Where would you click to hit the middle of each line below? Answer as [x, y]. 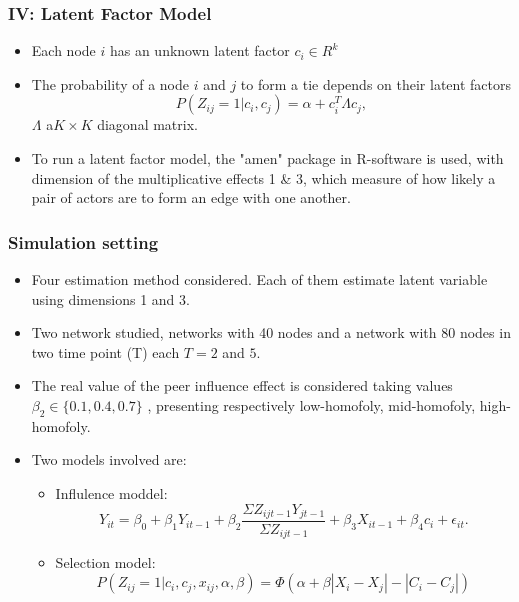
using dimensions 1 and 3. [110, 298]
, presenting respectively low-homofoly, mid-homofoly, [311, 404]
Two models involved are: [109, 459]
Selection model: [105, 562]
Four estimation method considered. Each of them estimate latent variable [259, 279]
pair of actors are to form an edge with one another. [191, 197]
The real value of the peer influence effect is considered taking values [242, 385]
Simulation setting [83, 241]
